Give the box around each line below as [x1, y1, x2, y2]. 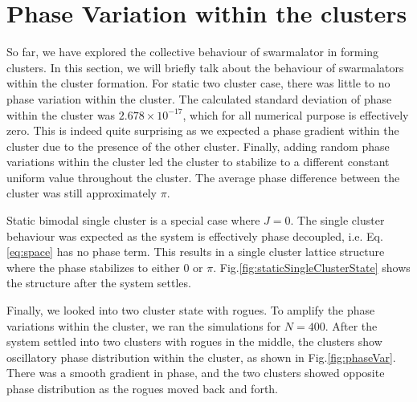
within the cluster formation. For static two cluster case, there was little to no [6, 75, 390, 91]
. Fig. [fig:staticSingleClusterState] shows [213, 258, 411, 275]
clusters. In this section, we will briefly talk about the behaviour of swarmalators [6, 59, 404, 75]
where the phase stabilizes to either [6, 258, 180, 275]
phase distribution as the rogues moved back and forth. [6, 380, 279, 396]
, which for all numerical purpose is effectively [182, 106, 409, 123]
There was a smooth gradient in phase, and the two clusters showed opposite [6, 364, 385, 381]
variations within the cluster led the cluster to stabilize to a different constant [6, 153, 390, 170]
